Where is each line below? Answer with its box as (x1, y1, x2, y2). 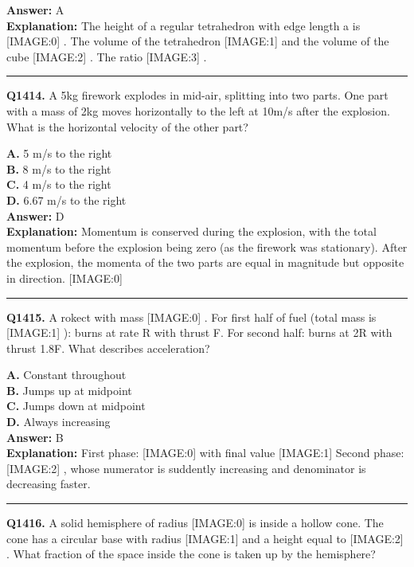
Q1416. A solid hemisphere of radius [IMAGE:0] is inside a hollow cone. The (6, 514, 384, 531)
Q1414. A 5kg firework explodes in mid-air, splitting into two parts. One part (6, 87, 389, 104)
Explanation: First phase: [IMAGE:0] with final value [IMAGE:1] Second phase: (6, 444, 404, 461)
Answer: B (6, 428, 64, 445)
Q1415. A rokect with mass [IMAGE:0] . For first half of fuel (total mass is (6, 308, 377, 325)
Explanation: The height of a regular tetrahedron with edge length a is (6, 17, 361, 33)
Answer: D (6, 207, 64, 224)
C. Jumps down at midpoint (6, 397, 146, 414)
